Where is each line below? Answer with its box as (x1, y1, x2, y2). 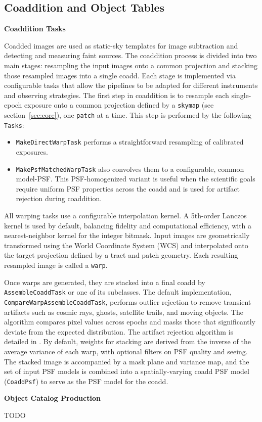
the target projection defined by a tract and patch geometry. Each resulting (4, 250, 238, 260)
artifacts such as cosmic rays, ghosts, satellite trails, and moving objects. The (4, 306, 243, 317)
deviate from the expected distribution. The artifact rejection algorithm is (4, 326, 234, 337)
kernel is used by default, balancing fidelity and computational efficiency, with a (4, 220, 252, 230)
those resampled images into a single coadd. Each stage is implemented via (4, 70, 236, 80)
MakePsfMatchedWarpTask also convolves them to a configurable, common (16, 163, 244, 174)
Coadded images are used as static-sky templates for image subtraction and (4, 40, 238, 51)
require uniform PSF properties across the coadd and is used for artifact (16, 183, 240, 194)
